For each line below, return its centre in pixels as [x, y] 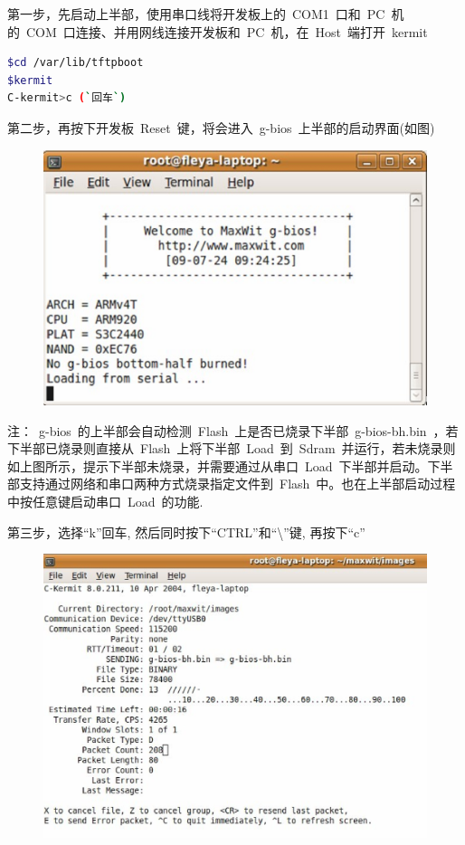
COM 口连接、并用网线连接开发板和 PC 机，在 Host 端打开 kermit [227, 31]
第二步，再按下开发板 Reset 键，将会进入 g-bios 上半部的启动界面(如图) [221, 127]
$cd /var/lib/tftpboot [76, 63]
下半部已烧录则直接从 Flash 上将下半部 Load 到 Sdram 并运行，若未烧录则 [232, 448]
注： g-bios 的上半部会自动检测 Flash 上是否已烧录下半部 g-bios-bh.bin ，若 [233, 430]
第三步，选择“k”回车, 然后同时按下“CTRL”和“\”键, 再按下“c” [186, 532]
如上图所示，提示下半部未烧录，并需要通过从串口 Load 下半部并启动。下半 [230, 465]
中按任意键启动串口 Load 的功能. [105, 501]
